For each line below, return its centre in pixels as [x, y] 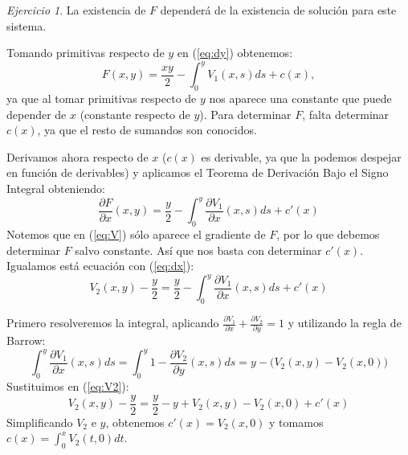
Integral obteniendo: [56, 189]
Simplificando [40, 422]
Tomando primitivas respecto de [86, 53]
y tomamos [296, 422]
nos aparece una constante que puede [300, 98]
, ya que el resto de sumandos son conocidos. [147, 130]
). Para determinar [245, 114]
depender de [37, 114]
